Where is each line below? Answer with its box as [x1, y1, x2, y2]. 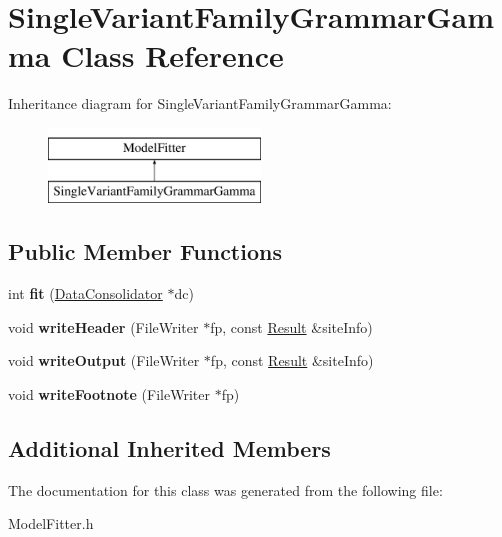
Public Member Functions [8, 236, 282, 267]
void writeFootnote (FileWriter [8, 384, 210, 405]
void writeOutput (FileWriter [8, 350, 200, 371]
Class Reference [61, 35, 284, 76]
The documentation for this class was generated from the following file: [8, 479, 443, 500]
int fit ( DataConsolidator [8, 283, 163, 304]
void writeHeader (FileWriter [8, 316, 199, 337]
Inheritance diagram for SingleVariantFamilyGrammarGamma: [8, 93, 392, 114]
